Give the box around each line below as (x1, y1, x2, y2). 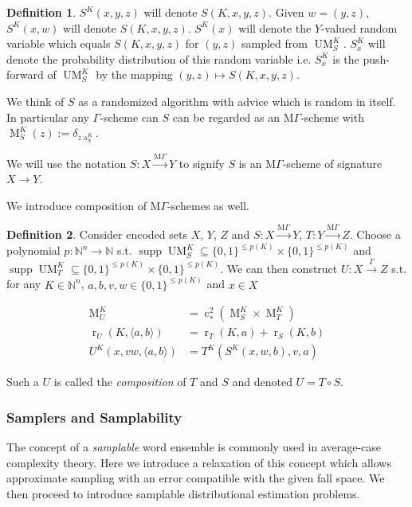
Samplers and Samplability (6, 407, 182, 427)
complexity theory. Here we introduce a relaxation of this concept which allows (6, 454, 391, 470)
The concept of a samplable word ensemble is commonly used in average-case (6, 439, 382, 455)
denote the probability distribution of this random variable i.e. (6, 50, 312, 67)
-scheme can (100, 108, 159, 125)
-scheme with (300, 108, 364, 125)
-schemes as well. (167, 197, 249, 213)
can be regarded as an (172, 108, 281, 125)
